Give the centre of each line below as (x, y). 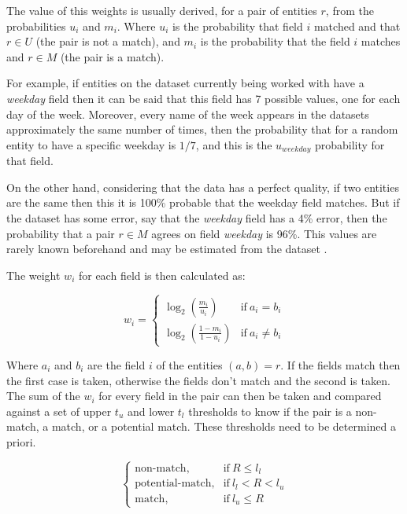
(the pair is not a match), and (108, 41)
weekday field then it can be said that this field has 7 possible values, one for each (203, 98)
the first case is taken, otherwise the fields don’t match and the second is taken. (198, 380)
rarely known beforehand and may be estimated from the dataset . (167, 249)
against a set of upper (59, 411)
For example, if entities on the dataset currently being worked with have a (185, 83)
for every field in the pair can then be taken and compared (240, 396)
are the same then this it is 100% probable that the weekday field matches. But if (203, 202)
